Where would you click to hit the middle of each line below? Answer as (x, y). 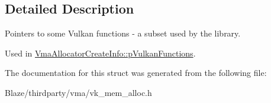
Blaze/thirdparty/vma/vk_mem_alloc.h (78, 92)
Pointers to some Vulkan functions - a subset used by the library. (123, 33)
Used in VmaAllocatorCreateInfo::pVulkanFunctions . (100, 53)
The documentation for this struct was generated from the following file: (136, 73)
